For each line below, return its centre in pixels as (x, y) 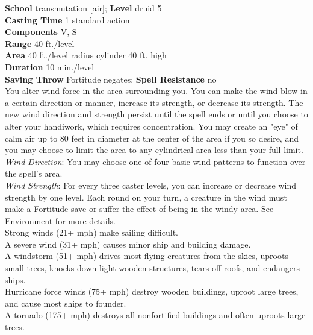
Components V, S (41, 32)
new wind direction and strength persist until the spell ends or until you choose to (156, 114)
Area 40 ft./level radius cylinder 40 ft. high (86, 55)
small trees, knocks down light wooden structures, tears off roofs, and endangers (153, 268)
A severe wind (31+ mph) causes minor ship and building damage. (128, 244)
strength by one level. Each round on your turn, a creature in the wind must (146, 197)
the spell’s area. (34, 173)
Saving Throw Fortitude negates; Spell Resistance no (111, 79)
